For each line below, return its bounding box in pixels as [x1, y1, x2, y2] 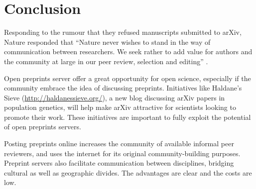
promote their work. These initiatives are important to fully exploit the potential [4, 111, 251, 122]
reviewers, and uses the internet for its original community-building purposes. [4, 148, 241, 158]
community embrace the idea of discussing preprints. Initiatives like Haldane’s [4, 83, 242, 93]
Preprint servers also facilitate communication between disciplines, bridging [4, 158, 234, 168]
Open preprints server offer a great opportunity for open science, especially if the [4, 73, 251, 83]
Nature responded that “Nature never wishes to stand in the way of [4, 36, 211, 47]
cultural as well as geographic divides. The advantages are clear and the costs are [4, 167, 252, 178]
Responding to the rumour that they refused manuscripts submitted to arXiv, [4, 27, 242, 37]
